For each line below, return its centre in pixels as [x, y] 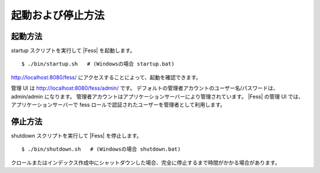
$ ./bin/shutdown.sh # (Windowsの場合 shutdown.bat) [101, 149]
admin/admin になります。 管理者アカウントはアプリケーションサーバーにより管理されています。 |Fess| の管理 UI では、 [157, 96]
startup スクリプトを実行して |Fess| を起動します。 [73, 51]
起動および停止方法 [58, 15]
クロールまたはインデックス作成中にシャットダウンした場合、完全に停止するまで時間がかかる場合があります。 [146, 162]
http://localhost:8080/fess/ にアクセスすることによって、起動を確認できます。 [106, 77]
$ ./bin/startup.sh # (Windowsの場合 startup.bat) [98, 64]
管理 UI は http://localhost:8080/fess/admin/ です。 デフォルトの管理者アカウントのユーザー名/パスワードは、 [145, 88]
